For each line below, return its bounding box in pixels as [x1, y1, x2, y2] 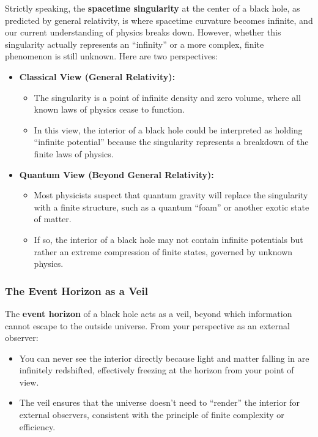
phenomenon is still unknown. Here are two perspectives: [5, 50, 218, 62]
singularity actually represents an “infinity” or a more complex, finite [5, 37, 264, 50]
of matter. [34, 212, 72, 225]
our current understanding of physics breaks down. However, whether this [5, 26, 281, 39]
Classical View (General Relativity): [19, 70, 176, 83]
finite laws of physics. [34, 147, 114, 160]
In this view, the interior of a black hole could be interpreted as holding [34, 123, 303, 136]
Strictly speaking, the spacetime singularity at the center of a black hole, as [5, 2, 300, 14]
